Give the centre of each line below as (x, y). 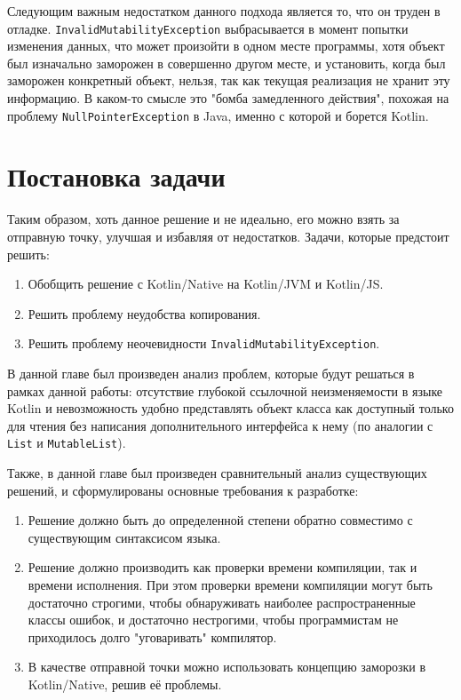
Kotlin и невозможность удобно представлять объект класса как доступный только (230, 408)
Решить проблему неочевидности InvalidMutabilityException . (204, 343)
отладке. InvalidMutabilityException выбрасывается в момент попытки (208, 28)
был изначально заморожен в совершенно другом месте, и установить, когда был (227, 63)
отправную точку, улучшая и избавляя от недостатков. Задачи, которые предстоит (228, 236)
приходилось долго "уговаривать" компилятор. (152, 636)
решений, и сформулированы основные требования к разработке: (183, 490)
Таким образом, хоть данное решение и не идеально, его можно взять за (203, 219)
